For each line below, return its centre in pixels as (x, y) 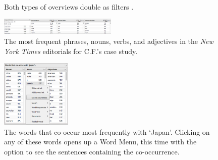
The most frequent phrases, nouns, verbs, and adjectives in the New (109, 41)
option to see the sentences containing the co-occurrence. (92, 152)
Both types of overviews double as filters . (69, 6)
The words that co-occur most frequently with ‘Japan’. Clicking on (107, 131)
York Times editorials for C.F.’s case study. (71, 51)
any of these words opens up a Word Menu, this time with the (100, 142)
